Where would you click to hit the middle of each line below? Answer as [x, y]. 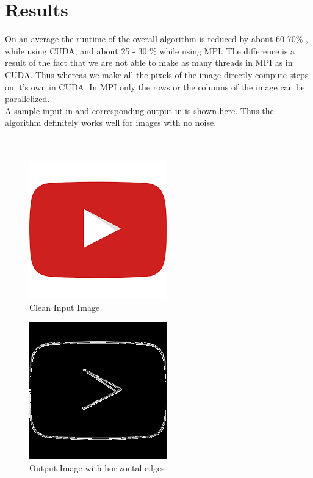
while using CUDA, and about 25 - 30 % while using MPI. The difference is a [150, 50]
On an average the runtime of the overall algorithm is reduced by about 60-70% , [156, 39]
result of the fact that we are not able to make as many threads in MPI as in [149, 63]
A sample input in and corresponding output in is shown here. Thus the [139, 110]
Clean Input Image [65, 307]
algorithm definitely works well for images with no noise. [111, 122]
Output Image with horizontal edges [97, 467]
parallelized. [27, 99]
